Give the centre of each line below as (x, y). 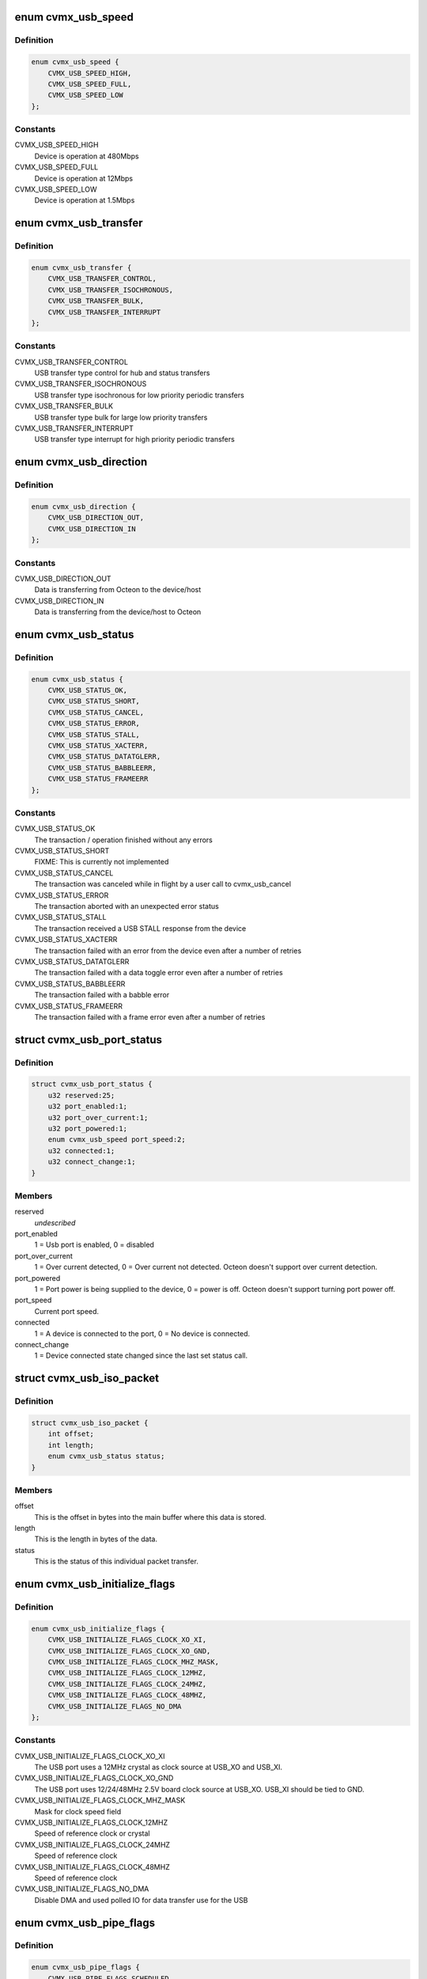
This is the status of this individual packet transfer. (117, 1561)
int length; (71, 1445)
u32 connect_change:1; (92, 1162)
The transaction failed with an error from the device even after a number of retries (168, 951)
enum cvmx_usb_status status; (106, 1456)
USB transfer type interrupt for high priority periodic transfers (134, 439)
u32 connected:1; (81, 1151)
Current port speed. (66, 1311)
